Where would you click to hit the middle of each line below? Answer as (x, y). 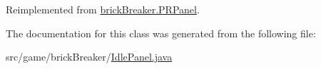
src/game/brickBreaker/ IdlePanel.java (89, 57)
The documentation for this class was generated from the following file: (161, 33)
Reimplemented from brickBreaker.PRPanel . (103, 9)
